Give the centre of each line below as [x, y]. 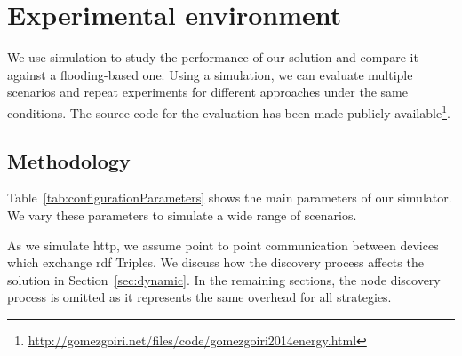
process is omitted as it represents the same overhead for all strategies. [199, 297]
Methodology [69, 160]
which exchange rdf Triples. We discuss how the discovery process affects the [215, 262]
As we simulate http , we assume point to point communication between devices [223, 245]
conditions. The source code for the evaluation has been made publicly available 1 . [229, 111]
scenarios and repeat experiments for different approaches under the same [207, 92]
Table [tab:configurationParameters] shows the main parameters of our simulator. [230, 198]
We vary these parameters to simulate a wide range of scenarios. [182, 214]
